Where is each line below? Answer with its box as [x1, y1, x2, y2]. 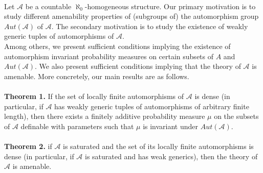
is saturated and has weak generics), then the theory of [85, 151, 258, 161]
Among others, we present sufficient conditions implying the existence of [4, 40, 231, 51]
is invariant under [143, 120, 199, 131]
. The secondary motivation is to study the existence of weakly [51, 20, 248, 31]
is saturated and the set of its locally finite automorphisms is [63, 140, 254, 151]
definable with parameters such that [20, 120, 134, 131]
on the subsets [214, 111, 259, 121]
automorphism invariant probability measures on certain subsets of [4, 51, 214, 61]
